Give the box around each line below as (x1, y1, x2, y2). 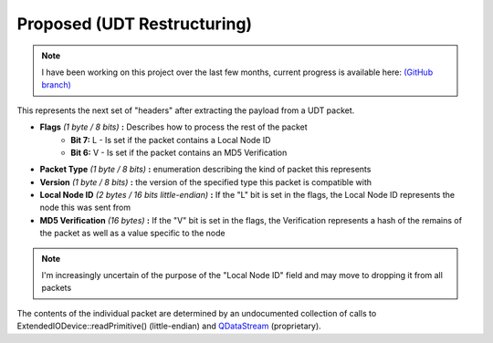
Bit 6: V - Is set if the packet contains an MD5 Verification (70, 147, 288, 158)
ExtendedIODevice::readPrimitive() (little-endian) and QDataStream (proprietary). (16, 320, 321, 332)
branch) (41, 79, 72, 90)
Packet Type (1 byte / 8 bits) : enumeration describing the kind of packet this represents (39, 164, 372, 175)
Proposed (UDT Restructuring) (16, 14, 253, 34)
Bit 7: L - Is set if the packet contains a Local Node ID (70, 134, 271, 145)
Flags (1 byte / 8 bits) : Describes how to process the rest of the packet (39, 121, 308, 132)
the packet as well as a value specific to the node (39, 228, 226, 239)
